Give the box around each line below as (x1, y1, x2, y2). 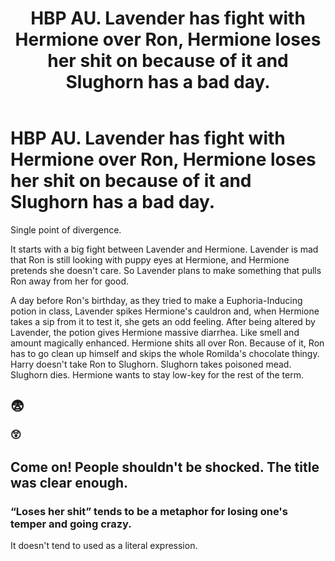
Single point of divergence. (10, 223, 122, 236)
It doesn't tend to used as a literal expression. (10, 539, 198, 551)
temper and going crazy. (10, 517, 132, 531)
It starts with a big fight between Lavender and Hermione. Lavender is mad (10, 243, 319, 255)
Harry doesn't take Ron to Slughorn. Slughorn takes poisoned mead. (10, 358, 292, 370)
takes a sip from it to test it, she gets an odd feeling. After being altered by (10, 315, 316, 327)
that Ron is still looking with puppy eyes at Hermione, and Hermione (10, 253, 290, 266)
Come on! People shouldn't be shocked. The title (10, 458, 320, 476)
